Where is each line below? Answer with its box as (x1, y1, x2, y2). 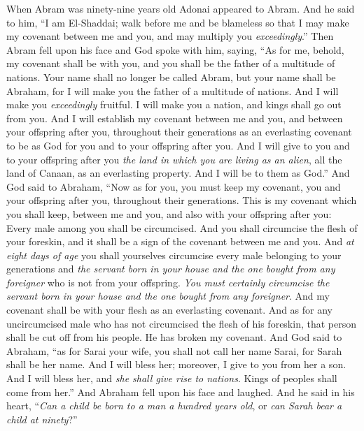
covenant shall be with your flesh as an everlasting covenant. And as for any (6, 302, 332, 317)
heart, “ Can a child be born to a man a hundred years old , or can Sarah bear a (6, 398, 342, 413)
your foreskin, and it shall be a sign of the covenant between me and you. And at (6, 234, 354, 249)
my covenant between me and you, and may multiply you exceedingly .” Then (6, 29, 334, 43)
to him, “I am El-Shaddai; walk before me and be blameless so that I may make (6, 15, 349, 29)
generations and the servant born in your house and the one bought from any (6, 261, 335, 276)
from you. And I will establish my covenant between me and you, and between (6, 110, 343, 125)
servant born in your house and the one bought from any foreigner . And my (6, 288, 330, 303)
